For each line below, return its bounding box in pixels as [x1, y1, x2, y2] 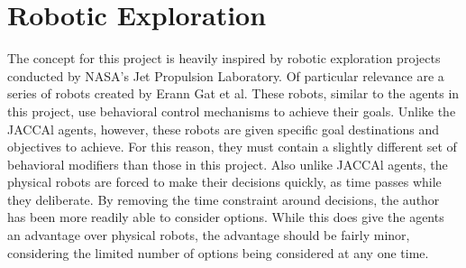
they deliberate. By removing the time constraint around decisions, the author [7, 189, 440, 208]
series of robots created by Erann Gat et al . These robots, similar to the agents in [7, 84, 460, 103]
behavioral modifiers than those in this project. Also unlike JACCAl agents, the [7, 154, 448, 173]
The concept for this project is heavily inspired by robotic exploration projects [7, 49, 441, 68]
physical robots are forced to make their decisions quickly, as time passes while [7, 172, 442, 191]
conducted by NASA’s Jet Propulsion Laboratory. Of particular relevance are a [7, 66, 444, 85]
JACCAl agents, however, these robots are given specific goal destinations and [7, 119, 440, 138]
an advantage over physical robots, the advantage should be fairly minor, [7, 226, 410, 245]
